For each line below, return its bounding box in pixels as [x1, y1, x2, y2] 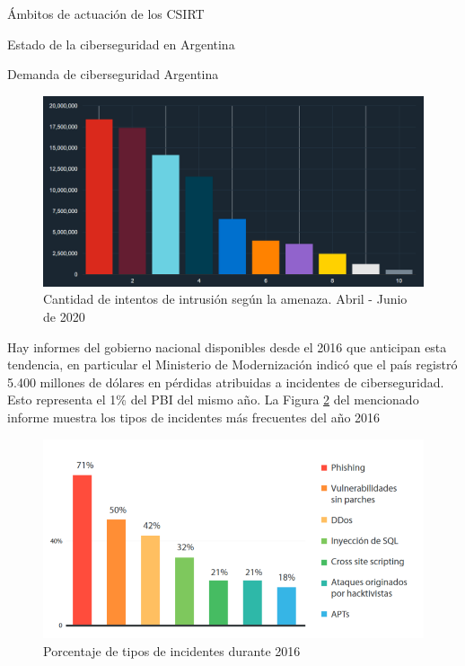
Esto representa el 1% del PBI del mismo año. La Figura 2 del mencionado [7, 390, 419, 409]
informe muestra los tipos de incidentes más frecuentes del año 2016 [7, 407, 381, 426]
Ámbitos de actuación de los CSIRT [7, 4, 205, 22]
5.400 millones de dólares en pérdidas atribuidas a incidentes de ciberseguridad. [7, 372, 444, 391]
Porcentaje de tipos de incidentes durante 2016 [43, 642, 301, 661]
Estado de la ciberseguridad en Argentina [7, 34, 235, 53]
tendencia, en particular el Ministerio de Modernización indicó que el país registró [7, 355, 458, 374]
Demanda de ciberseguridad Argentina [7, 65, 219, 84]
